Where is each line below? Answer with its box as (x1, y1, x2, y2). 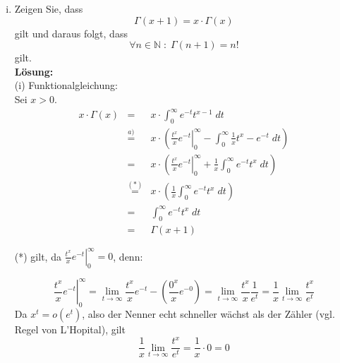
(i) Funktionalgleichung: (14, 78, 118, 93)
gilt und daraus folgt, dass (14, 25, 128, 40)
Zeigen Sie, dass (14, 1, 83, 16)
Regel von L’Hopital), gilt (14, 322, 126, 337)
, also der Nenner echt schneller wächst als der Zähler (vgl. (82, 307, 335, 321)
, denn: (113, 249, 143, 263)
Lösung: (14, 64, 54, 78)
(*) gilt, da (14, 249, 61, 263)
